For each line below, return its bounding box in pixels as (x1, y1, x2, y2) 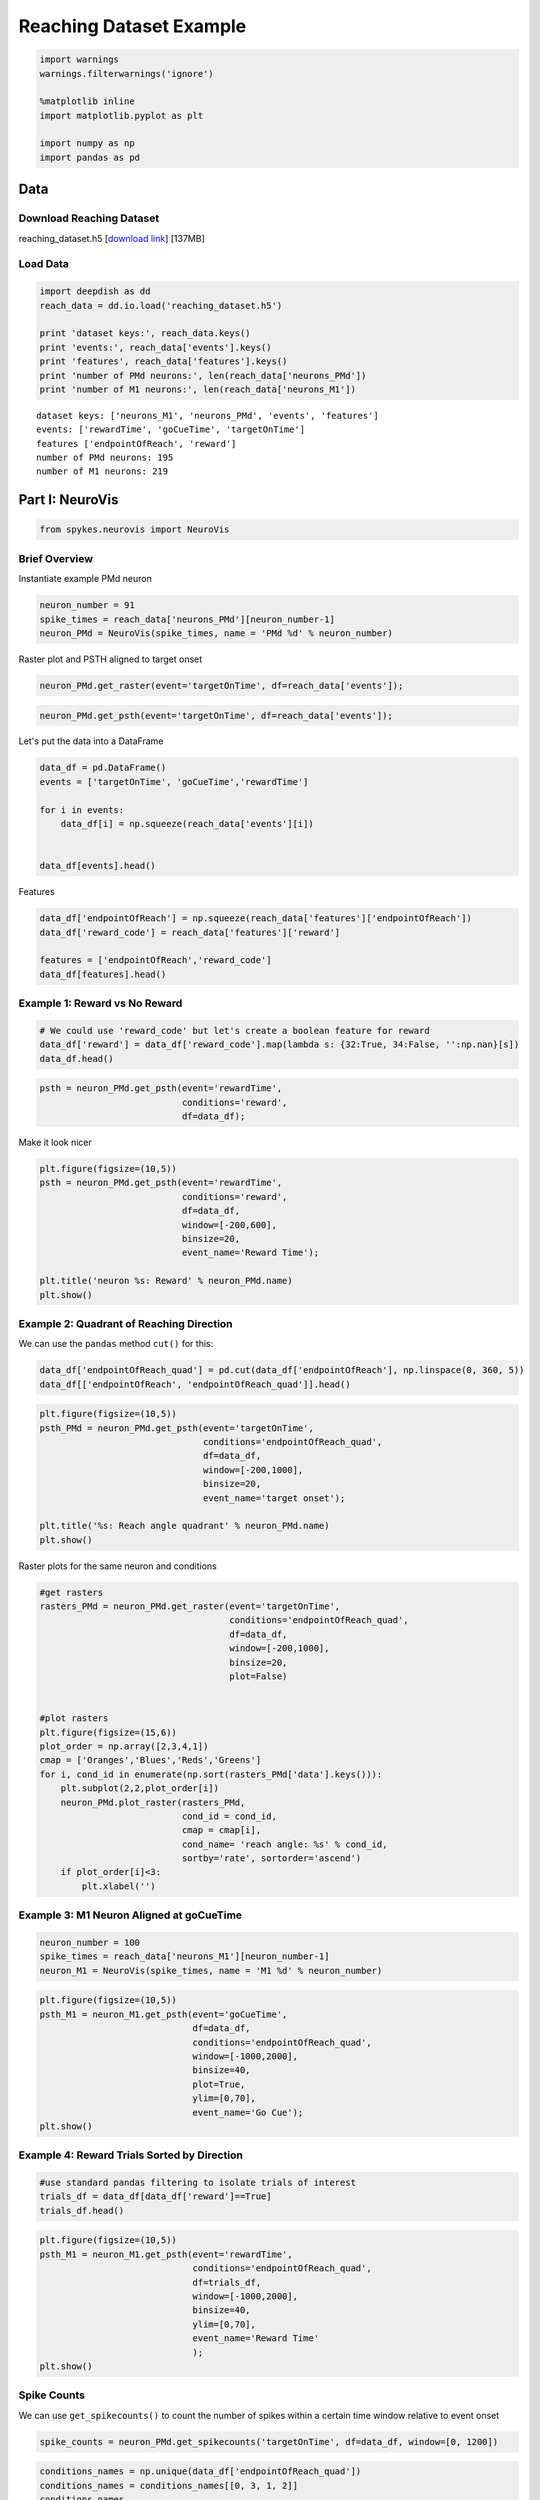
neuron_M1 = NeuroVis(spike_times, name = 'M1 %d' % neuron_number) (39, 1965, 383, 1976)
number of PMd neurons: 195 (36, 452, 174, 464)
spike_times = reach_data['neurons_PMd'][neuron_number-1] (39, 613, 335, 625)
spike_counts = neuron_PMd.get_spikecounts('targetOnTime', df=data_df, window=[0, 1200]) (39, 2436, 499, 2447)
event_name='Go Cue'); (192, 2106, 304, 2118)
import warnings (39, 54, 120, 65)
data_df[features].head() (39, 968, 167, 980)
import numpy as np (39, 138, 135, 149)
